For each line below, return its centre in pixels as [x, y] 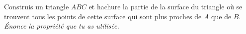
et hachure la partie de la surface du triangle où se [165, 6]
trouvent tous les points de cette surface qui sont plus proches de [103, 16]
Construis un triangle [37, 6]
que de [221, 16]
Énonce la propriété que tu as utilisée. [62, 26]
